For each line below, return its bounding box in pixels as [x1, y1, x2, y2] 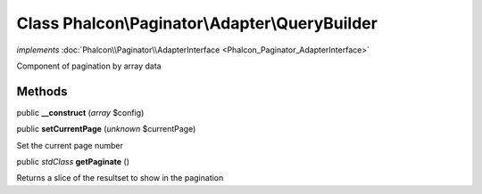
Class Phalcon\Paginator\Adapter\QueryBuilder [16, 13, 378, 33]
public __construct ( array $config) [16, 107, 145, 117]
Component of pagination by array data [16, 61, 162, 71]
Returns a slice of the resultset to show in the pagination [16, 173, 224, 183]
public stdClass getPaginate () [16, 157, 129, 167]
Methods [16, 84, 68, 99]
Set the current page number [16, 140, 124, 150]
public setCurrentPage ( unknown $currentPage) [16, 124, 196, 134]
